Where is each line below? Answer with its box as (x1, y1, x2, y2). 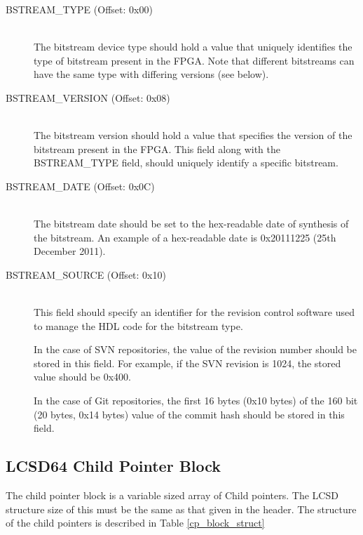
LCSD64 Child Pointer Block (6, 455, 221, 477)
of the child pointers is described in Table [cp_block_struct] (6, 515, 265, 530)
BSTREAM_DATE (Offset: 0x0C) (6, 178, 155, 193)
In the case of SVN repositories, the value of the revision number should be (34, 342, 357, 357)
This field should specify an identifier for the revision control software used (34, 305, 355, 319)
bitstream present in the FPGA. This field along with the (34, 141, 280, 156)
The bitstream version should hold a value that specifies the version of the (34, 128, 352, 143)
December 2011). (34, 244, 106, 258)
